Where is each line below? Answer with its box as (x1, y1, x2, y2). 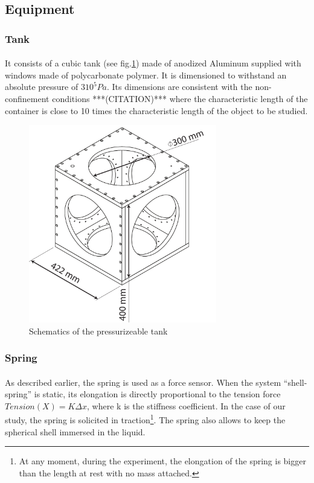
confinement (5, 92, 50, 104)
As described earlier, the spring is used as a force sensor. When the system (5, 376, 281, 388)
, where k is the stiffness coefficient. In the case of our (87, 399, 286, 412)
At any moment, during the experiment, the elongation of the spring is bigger (19, 455, 306, 467)
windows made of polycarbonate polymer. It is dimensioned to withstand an (5, 68, 287, 81)
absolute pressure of (5, 80, 78, 93)
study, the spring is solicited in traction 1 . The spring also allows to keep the (5, 412, 286, 426)
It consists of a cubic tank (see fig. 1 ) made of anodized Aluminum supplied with (5, 57, 301, 69)
